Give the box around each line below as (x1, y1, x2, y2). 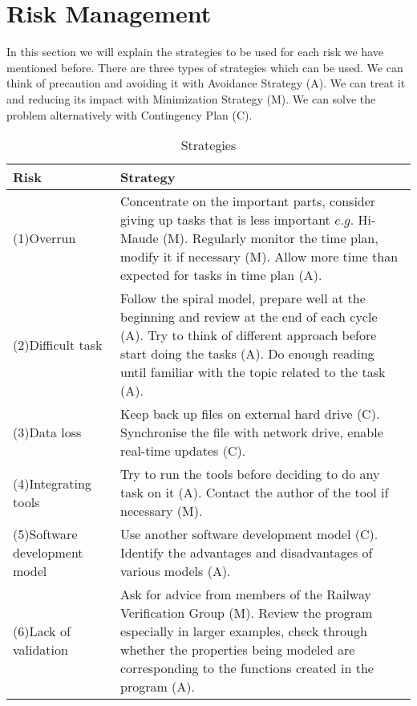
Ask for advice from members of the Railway (120, 585, 371, 604)
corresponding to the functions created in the (120, 659, 374, 678)
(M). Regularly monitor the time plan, (162, 229, 379, 248)
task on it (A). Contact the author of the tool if (120, 483, 389, 502)
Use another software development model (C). (120, 525, 379, 544)
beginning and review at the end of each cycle (120, 307, 378, 327)
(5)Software (13, 525, 78, 544)
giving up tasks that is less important (120, 210, 330, 229)
